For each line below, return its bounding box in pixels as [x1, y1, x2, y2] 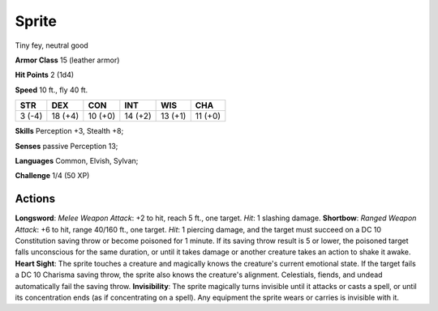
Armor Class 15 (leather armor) [15, 55, 120, 65]
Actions [15, 192, 56, 206]
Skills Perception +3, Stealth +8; [15, 126, 124, 136]
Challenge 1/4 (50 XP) [15, 171, 90, 181]
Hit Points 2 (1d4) [15, 70, 75, 80]
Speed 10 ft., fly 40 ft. [15, 85, 88, 95]
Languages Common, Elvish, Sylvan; [15, 155, 139, 165]
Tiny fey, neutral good [15, 40, 88, 50]
